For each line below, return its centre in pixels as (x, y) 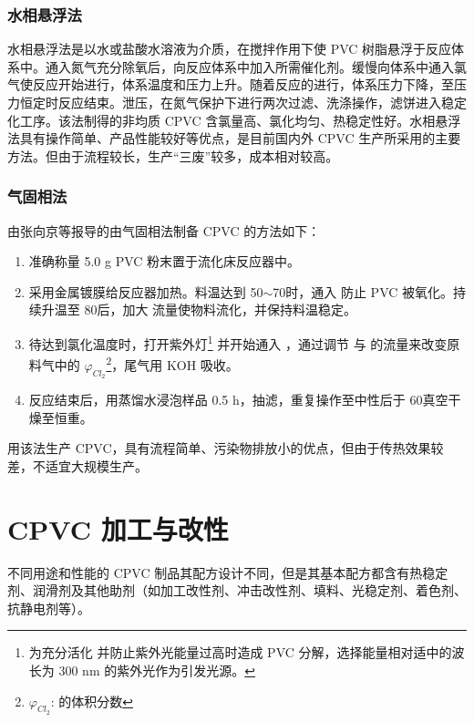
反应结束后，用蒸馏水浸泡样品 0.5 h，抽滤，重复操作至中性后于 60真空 (238, 400)
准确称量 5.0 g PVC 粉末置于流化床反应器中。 (165, 261)
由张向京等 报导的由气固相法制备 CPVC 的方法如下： (164, 230)
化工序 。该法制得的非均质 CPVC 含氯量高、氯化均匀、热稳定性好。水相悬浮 (234, 120)
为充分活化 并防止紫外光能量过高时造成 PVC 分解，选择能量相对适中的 (240, 652)
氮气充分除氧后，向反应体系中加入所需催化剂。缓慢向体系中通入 (262, 66)
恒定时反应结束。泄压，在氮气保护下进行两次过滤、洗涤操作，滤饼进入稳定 (243, 102)
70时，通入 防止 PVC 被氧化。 (363, 291)
